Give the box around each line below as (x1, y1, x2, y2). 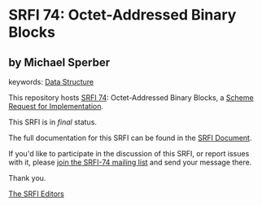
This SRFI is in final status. (8, 117, 98, 127)
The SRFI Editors (8, 189, 65, 199)
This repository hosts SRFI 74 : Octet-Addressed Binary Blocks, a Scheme (8, 93, 254, 103)
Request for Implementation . (8, 102, 104, 111)
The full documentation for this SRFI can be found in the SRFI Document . (8, 133, 252, 142)
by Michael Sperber (8, 55, 111, 69)
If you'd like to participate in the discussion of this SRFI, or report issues (8, 149, 250, 158)
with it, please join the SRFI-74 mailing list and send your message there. (8, 157, 252, 167)
